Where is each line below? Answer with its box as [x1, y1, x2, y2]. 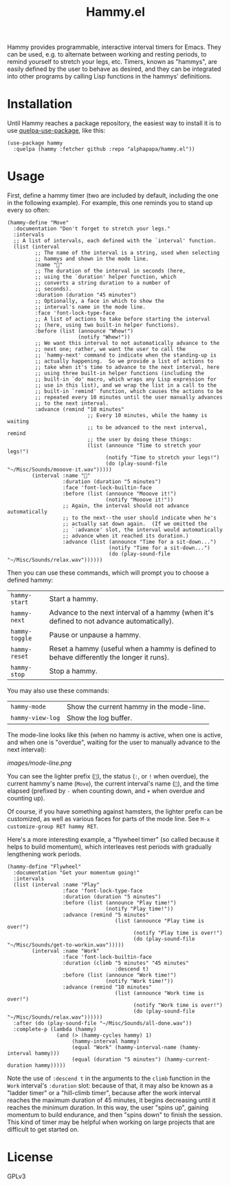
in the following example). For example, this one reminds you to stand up [7, 199, 213, 207]
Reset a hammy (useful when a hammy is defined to [49, 644, 217, 654]
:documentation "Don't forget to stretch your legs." [13, 225, 170, 233]
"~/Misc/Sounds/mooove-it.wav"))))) [7, 466, 112, 474]
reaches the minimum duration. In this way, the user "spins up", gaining [7, 1103, 209, 1112]
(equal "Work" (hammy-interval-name [71, 1044, 177, 1051]
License [7, 1150, 54, 1165]
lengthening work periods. [7, 850, 82, 858]
